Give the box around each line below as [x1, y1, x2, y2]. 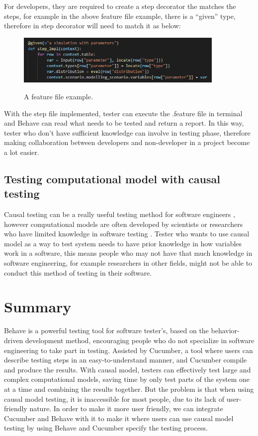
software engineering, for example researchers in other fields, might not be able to [4, 258, 253, 268]
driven [4, 335, 23, 345]
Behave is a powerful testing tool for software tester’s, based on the [4, 325, 209, 336]
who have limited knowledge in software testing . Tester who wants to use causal [4, 228, 250, 239]
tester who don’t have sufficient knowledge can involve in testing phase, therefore [4, 127, 251, 138]
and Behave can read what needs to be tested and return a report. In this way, [4, 118, 244, 128]
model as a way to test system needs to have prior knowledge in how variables [4, 238, 242, 248]
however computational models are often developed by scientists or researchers [4, 218, 243, 229]
